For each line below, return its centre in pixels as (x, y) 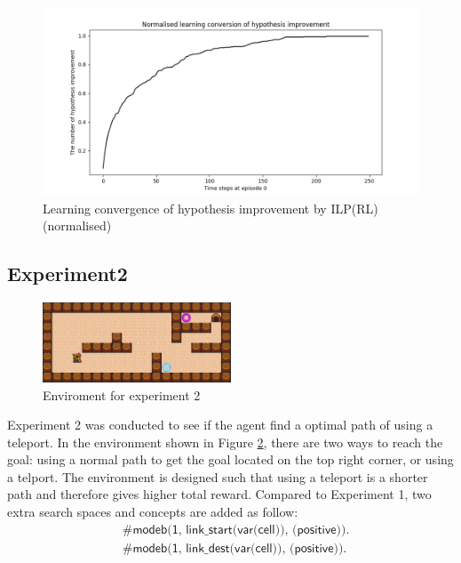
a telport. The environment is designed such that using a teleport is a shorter (218, 476)
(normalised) (77, 225)
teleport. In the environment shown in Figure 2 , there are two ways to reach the (225, 442)
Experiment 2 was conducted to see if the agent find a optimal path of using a (220, 425)
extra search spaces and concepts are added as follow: (153, 512)
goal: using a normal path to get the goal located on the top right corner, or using (230, 459)
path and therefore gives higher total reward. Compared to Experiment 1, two (219, 494)
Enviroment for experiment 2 (122, 394)
